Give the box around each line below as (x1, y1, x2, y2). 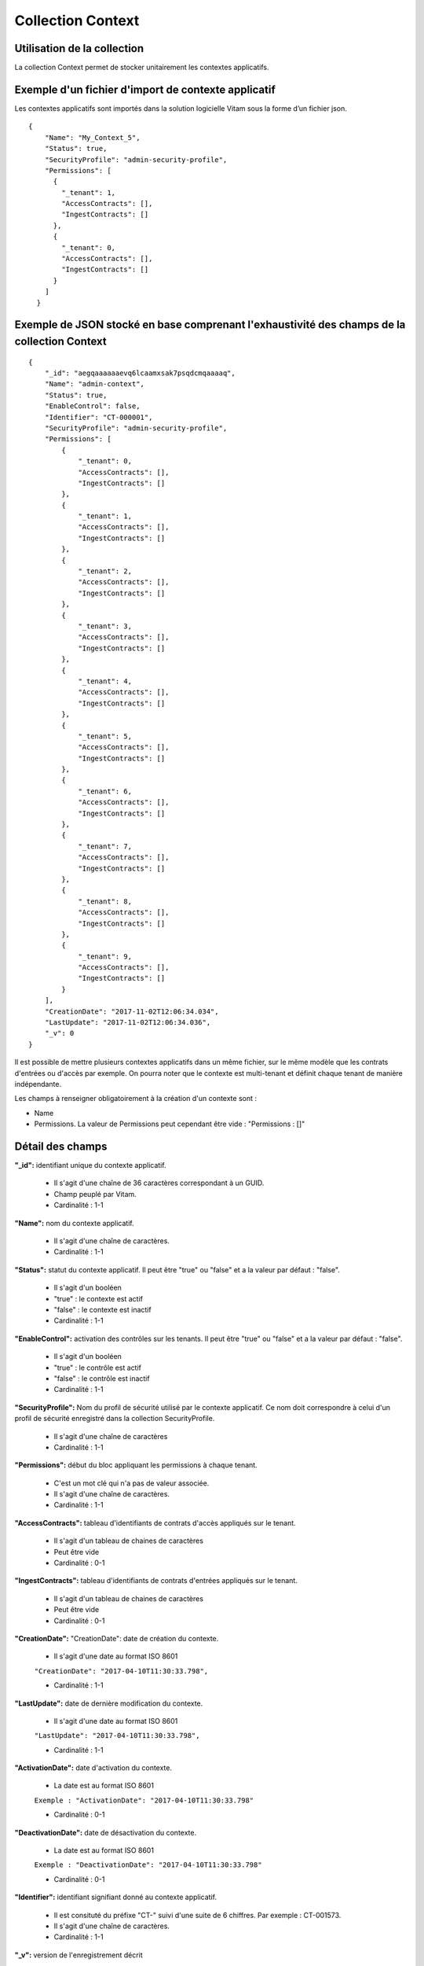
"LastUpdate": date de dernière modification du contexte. (14, 1699, 203, 1708)
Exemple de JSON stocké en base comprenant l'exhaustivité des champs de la (14, 318, 406, 332)
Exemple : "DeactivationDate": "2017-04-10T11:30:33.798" (34, 1861, 262, 1869)
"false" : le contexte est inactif (53, 1305, 152, 1314)
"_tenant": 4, (78, 676, 133, 686)
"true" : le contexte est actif (53, 1294, 144, 1303)
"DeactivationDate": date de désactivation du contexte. (14, 1828, 196, 1837)
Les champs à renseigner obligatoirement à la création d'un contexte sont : (14, 1094, 258, 1103)
